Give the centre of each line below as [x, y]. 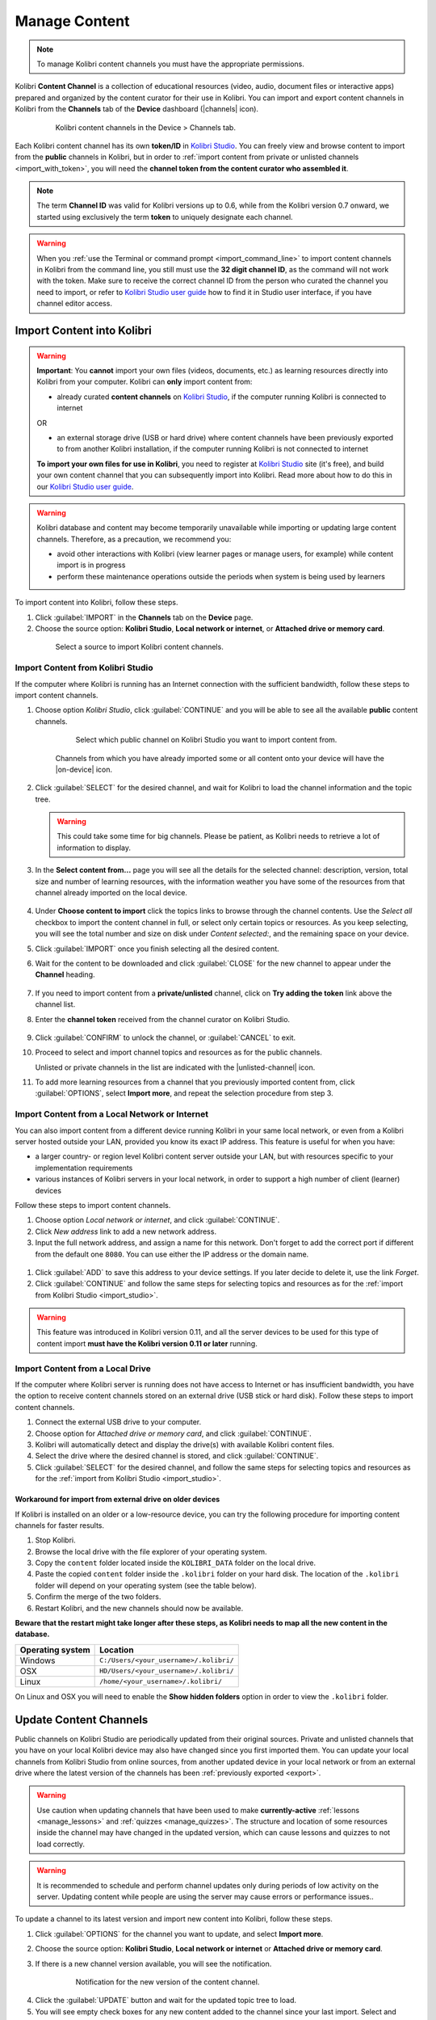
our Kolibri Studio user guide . [85, 486]
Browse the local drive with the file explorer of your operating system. [151, 1551]
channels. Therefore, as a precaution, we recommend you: [134, 539]
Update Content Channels [82, 1720]
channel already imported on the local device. [111, 893]
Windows [38, 1660]
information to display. [94, 848]
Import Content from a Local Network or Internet [112, 1114]
